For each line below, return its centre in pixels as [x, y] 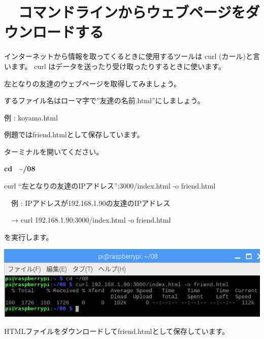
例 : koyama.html [31, 117]
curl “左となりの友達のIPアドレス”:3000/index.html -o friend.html [110, 186]
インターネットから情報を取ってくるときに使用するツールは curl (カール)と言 [132, 56]
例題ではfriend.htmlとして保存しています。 [74, 134]
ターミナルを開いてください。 [54, 151]
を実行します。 [29, 237]
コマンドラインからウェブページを [132, 12]
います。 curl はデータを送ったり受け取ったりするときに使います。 [115, 66]
